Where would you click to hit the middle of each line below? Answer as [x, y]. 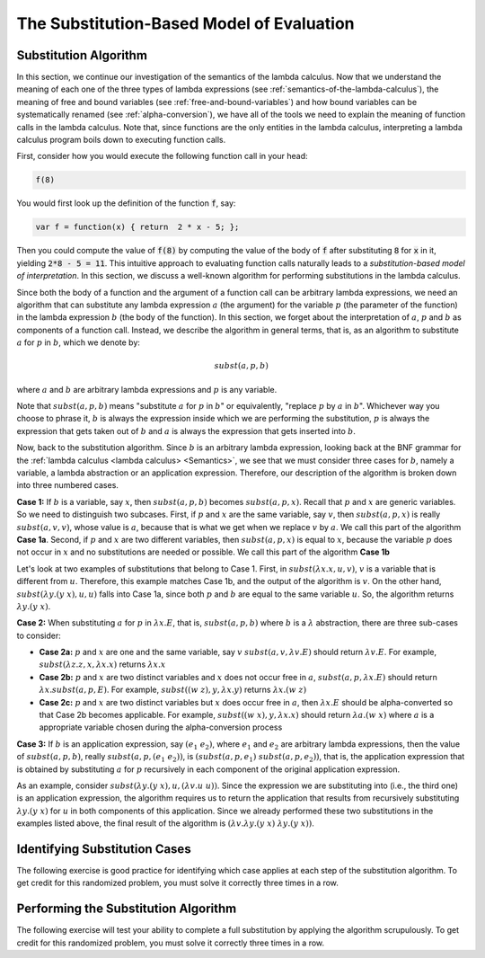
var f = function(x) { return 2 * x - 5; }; [137, 227]
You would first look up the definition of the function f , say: [126, 203]
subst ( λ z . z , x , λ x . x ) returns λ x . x [102, 664]
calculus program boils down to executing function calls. [121, 140]
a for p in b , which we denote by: [79, 342]
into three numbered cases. [67, 485]
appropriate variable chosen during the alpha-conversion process [161, 727]
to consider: [39, 635]
